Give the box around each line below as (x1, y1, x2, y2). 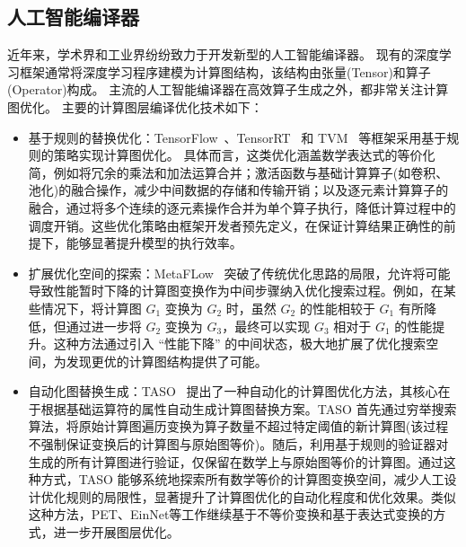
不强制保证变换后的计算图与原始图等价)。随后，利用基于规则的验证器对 (28, 435, 449, 454)
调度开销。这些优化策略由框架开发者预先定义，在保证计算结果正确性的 (28, 216, 444, 234)
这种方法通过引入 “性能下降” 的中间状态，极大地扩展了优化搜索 (53, 334, 426, 353)
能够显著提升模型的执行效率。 (66, 234, 242, 252)
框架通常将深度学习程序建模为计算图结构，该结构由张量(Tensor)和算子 (19, 62, 431, 81)
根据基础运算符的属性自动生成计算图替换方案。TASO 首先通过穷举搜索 (40, 399, 457, 418)
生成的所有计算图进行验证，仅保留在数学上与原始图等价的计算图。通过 (28, 452, 444, 471)
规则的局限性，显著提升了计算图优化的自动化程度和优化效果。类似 (66, 487, 456, 506)
